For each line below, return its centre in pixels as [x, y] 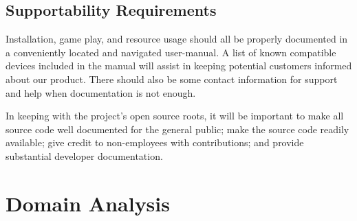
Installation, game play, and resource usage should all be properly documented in [177, 39]
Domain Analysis [88, 203]
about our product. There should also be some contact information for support [172, 79]
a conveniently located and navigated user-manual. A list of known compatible [171, 52]
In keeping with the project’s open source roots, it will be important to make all [175, 116]
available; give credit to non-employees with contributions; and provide [155, 142]
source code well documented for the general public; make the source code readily [177, 129]
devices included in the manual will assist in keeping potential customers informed [179, 66]
